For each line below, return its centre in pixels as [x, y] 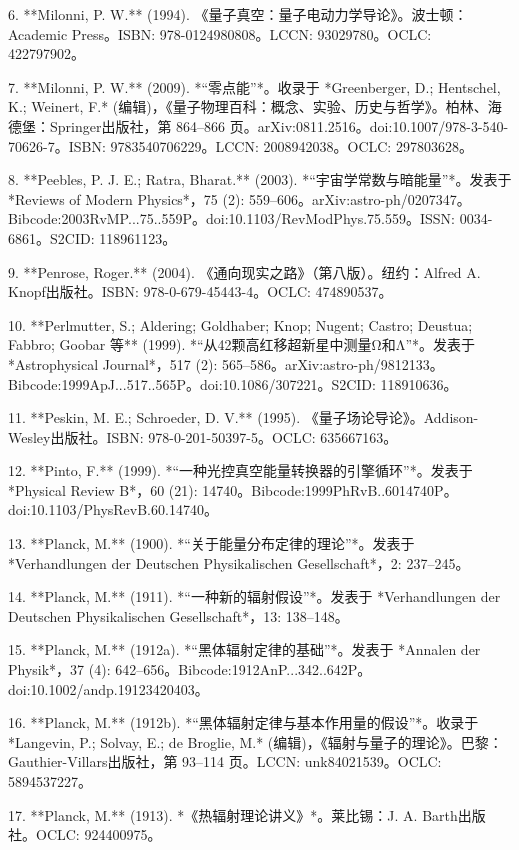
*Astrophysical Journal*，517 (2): [113, 363]
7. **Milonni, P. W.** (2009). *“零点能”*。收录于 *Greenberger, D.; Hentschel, [254, 86]
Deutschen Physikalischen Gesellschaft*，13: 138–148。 [178, 615]
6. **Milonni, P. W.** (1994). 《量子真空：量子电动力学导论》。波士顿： [238, 14]
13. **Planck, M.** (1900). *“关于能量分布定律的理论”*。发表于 [211, 543]
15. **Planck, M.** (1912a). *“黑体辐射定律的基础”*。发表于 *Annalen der [244, 649]
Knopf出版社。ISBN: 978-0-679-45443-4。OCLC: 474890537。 [200, 291]
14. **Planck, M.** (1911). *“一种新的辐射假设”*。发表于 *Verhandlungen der [254, 596]
